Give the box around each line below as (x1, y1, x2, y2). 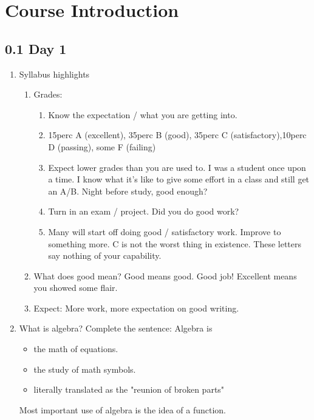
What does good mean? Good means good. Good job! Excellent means (33, 269, 297, 282)
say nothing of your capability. (48, 249, 162, 262)
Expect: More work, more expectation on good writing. (33, 301, 239, 314)
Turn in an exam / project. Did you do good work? (48, 205, 239, 218)
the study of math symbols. (33, 362, 136, 375)
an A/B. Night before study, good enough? (48, 184, 208, 197)
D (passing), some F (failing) (48, 140, 156, 153)
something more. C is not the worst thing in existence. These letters (48, 237, 302, 250)
